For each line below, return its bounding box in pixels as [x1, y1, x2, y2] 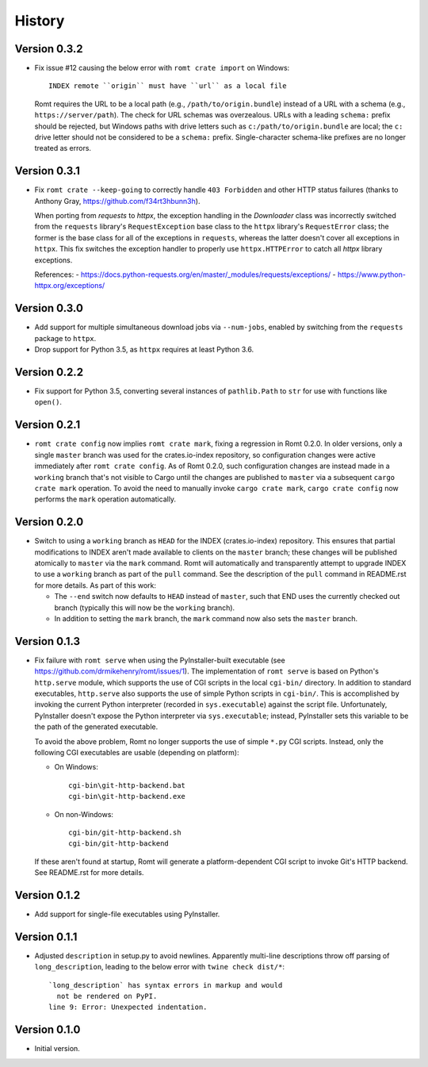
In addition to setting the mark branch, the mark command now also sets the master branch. [54, 613, 358, 623]
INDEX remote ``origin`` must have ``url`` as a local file [48, 82, 287, 90]
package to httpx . [34, 333, 97, 343]
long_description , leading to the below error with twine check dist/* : [34, 962, 285, 972]
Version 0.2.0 [14, 516, 84, 529]
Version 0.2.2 [14, 365, 83, 378]
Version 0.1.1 [14, 930, 78, 943]
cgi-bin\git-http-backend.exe [68, 792, 186, 801]
